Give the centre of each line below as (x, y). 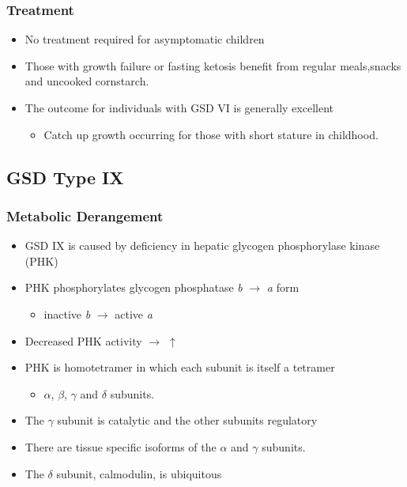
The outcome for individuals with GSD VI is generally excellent (179, 108)
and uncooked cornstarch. (87, 81)
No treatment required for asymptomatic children (145, 39)
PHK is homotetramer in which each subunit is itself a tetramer (180, 367)
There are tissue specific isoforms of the (121, 446)
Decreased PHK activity (83, 340)
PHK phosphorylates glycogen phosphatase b (134, 287)
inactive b (67, 313)
